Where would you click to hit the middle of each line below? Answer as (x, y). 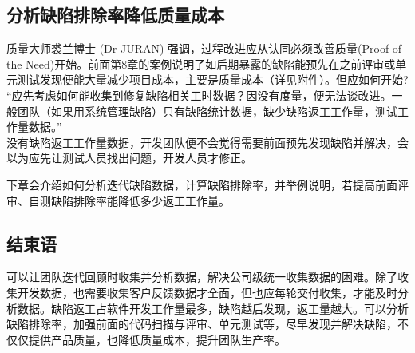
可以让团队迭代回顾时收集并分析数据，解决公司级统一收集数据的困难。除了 (202, 277)
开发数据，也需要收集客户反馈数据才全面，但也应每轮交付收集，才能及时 (207, 292)
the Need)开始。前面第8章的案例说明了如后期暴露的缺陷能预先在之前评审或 (201, 63)
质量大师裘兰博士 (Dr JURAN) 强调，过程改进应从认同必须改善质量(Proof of (204, 48)
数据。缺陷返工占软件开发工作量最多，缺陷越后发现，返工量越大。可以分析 (213, 308)
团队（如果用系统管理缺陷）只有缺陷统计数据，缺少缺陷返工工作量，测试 (207, 111)
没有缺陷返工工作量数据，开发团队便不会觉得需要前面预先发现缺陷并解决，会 (207, 142)
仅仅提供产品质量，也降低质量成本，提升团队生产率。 (146, 339)
